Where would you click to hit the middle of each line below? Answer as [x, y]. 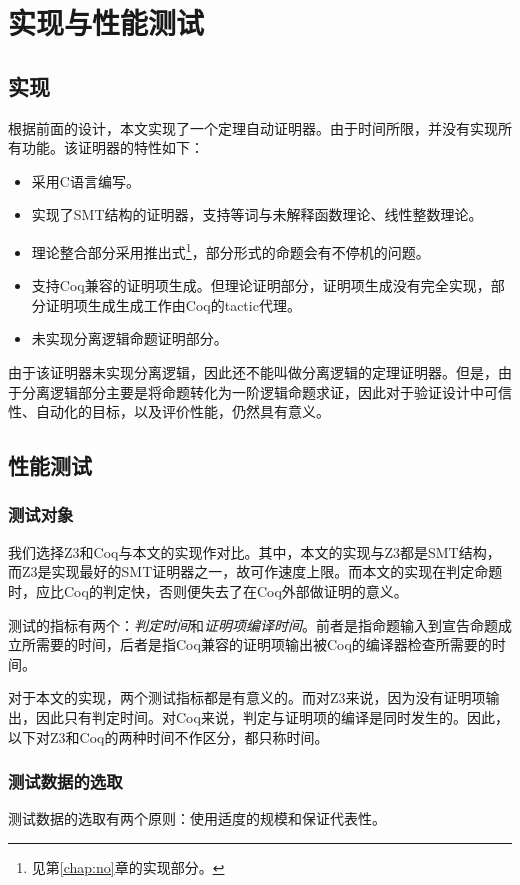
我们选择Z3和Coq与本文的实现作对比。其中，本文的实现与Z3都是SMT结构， [254, 551]
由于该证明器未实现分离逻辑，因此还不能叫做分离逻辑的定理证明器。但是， [253, 371]
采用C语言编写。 [85, 180]
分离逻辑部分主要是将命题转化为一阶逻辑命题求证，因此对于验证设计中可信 [266, 391]
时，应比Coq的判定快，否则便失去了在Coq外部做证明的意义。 [208, 590]
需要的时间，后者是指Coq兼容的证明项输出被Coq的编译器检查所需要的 [263, 644]
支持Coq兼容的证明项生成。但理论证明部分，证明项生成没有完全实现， [261, 285]
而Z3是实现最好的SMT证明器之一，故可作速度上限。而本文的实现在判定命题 [255, 571]
